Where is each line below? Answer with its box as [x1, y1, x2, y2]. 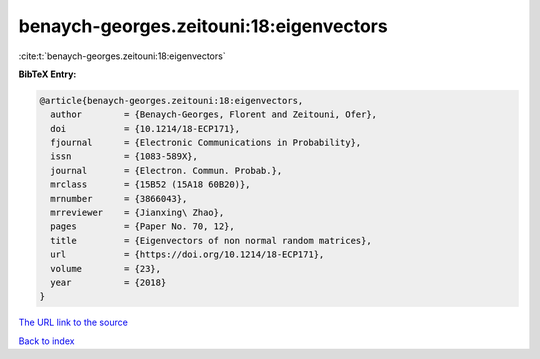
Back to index [18, 335, 75, 347]
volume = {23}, [50, 263, 162, 274]
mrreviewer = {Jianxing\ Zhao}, [50, 207, 225, 219]
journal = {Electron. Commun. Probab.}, [50, 165, 283, 176]
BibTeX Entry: [18, 68, 77, 80]
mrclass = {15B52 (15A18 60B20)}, [50, 179, 251, 190]
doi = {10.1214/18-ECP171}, [50, 123, 240, 134]
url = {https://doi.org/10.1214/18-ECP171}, [50, 249, 325, 260]
